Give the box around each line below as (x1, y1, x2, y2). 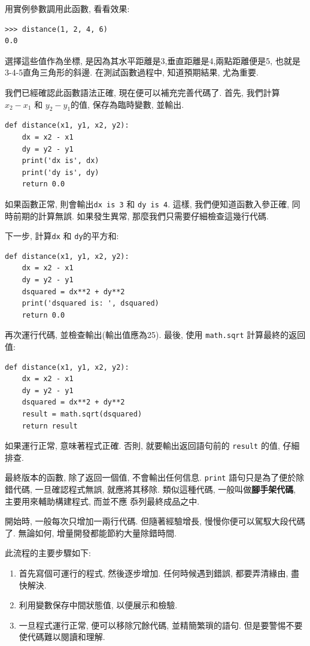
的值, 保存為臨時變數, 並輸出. (71, 98, 184, 110)
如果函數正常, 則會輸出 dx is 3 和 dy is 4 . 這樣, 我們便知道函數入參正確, (5, 197, 290, 210)
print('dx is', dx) (22, 156, 99, 165)
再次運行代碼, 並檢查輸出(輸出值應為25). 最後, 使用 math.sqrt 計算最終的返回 (5, 328, 306, 341)
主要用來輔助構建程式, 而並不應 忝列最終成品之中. (5, 494, 200, 507)
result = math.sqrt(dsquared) (22, 410, 142, 419)
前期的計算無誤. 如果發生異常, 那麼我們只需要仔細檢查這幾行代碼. (13, 209, 269, 222)
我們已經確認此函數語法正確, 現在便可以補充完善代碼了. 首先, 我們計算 (5, 86, 280, 98)
